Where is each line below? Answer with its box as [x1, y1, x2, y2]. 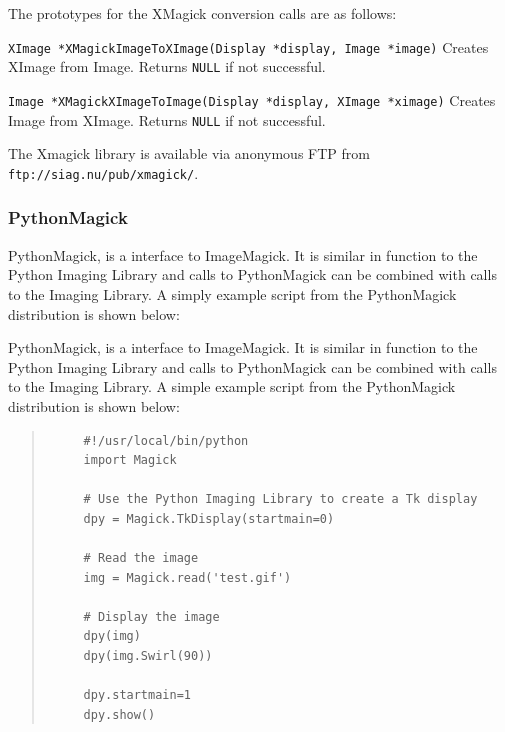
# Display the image [83, 609, 220, 624]
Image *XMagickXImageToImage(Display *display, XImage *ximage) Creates [8, 89, 496, 110]
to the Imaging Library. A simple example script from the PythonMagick [8, 376, 456, 397]
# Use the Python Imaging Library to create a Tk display [83, 492, 478, 507]
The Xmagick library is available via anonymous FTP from [8, 143, 370, 164]
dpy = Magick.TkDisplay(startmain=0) [83, 511, 335, 526]
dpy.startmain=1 [83, 688, 191, 703]
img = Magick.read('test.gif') [83, 570, 292, 585]
